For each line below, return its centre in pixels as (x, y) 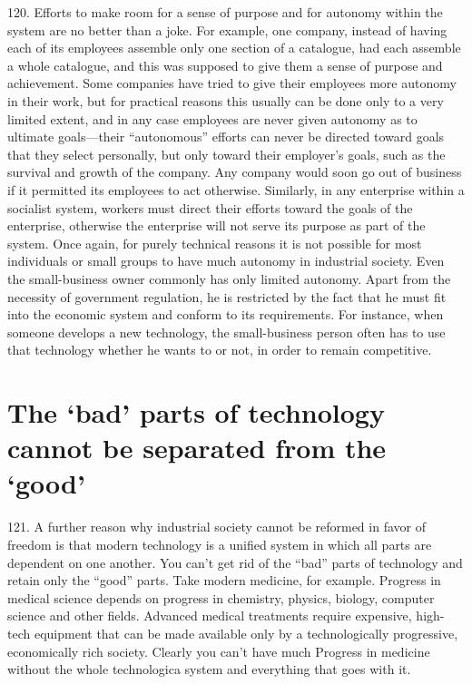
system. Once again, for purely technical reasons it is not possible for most (215, 243)
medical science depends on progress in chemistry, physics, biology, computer (221, 597)
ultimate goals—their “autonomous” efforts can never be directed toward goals (226, 137)
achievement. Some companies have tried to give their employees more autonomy (232, 83)
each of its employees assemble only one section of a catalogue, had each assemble (234, 48)
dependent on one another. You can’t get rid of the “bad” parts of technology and (235, 562)
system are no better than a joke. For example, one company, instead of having (227, 29)
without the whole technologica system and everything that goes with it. (209, 669)
